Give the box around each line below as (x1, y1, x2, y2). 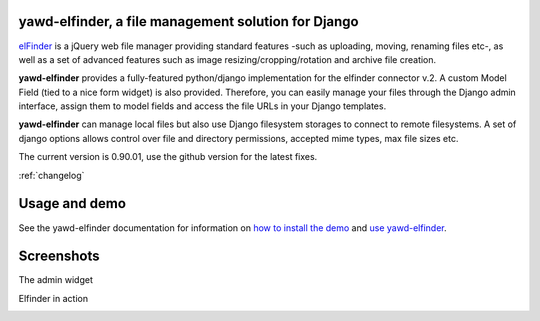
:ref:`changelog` (18, 169, 85, 181)
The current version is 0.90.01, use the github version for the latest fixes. (18, 151, 318, 163)
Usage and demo (18, 195, 127, 212)
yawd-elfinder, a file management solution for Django (18, 13, 359, 30)
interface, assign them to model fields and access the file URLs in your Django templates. (18, 100, 387, 112)
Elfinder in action (18, 292, 89, 304)
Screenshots (18, 248, 100, 265)
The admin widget (18, 274, 94, 286)
